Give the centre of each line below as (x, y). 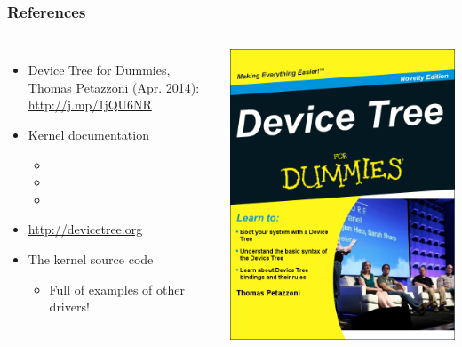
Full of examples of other (117, 289)
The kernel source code (91, 258)
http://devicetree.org (85, 229)
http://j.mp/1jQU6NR (90, 105)
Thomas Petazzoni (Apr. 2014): (114, 87)
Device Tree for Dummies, (99, 70)
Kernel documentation (88, 134)
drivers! (69, 307)
